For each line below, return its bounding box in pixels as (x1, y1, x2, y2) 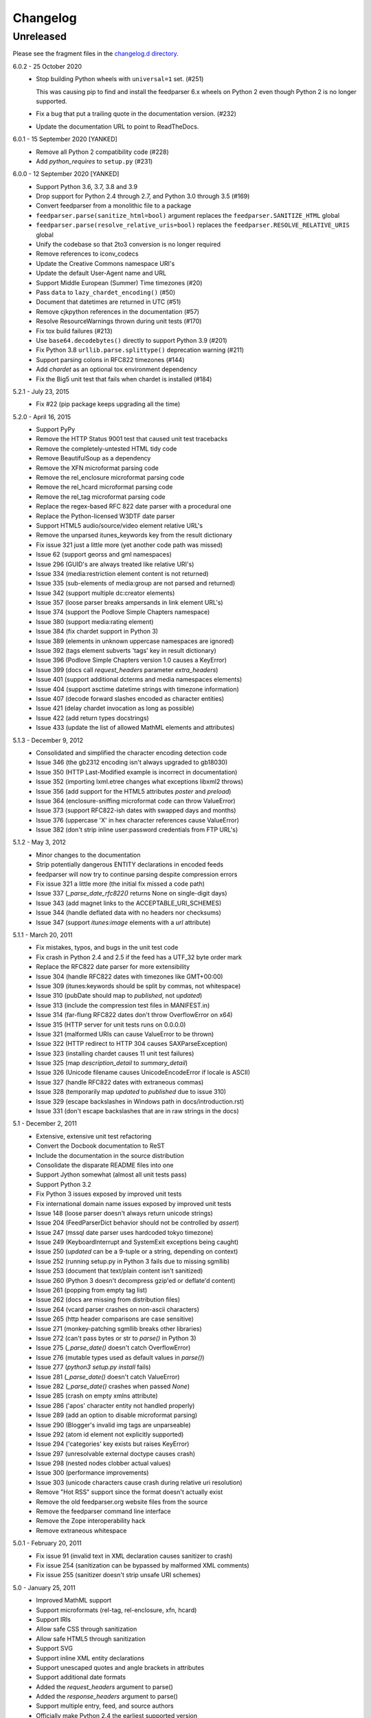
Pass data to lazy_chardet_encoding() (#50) (36, 288, 175, 296)
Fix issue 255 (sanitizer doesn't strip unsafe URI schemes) (36, 1571, 201, 1579)
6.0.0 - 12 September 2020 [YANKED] (12, 170, 120, 178)
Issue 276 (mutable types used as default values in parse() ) (36, 1353, 205, 1361)
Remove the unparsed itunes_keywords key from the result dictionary (36, 531, 233, 539)
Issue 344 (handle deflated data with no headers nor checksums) (36, 908, 221, 917)
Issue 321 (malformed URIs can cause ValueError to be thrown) (36, 1029, 214, 1038)
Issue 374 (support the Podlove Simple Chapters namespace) (36, 608, 210, 616)
